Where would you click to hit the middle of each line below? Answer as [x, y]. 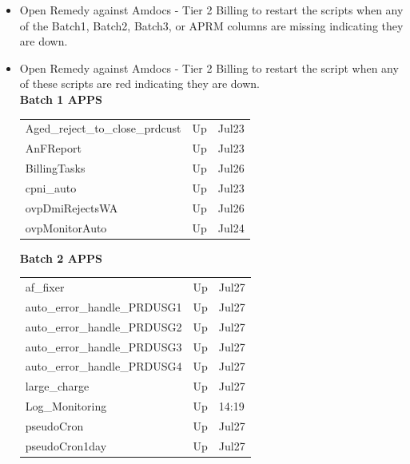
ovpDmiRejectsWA [72, 207]
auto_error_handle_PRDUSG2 [103, 326]
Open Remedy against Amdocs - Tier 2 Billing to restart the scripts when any [211, 10]
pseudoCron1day [66, 445]
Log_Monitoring [66, 406]
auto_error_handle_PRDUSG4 [103, 366]
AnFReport [53, 148]
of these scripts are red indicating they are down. [140, 83]
